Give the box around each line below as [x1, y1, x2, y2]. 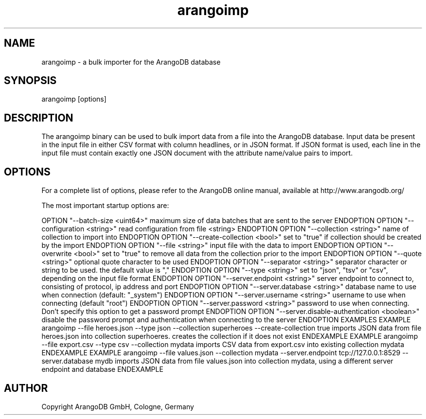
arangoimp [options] [41, 95, 106, 104]
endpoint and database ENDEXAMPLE [41, 365, 163, 374]
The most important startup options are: [41, 201, 169, 210]
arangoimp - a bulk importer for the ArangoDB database [41, 57, 221, 66]
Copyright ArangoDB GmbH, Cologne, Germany [41, 402, 194, 411]
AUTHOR [4, 382, 48, 394]
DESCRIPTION [4, 111, 73, 124]
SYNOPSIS [4, 74, 57, 87]
